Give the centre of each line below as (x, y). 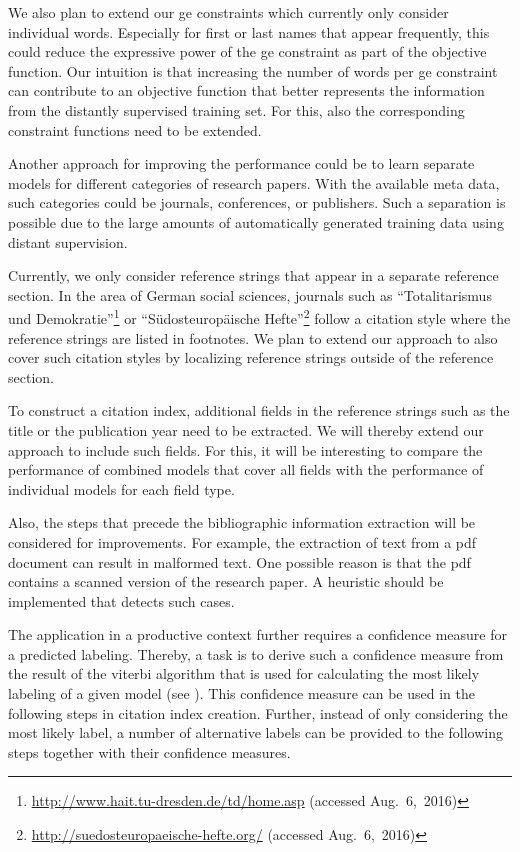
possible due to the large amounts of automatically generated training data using (256, 221)
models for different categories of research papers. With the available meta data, (254, 182)
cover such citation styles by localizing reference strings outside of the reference (251, 357)
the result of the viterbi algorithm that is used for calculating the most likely (244, 673)
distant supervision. (68, 241)
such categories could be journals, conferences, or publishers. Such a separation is (257, 202)
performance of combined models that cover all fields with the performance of (246, 469)
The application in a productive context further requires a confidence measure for (257, 634)
